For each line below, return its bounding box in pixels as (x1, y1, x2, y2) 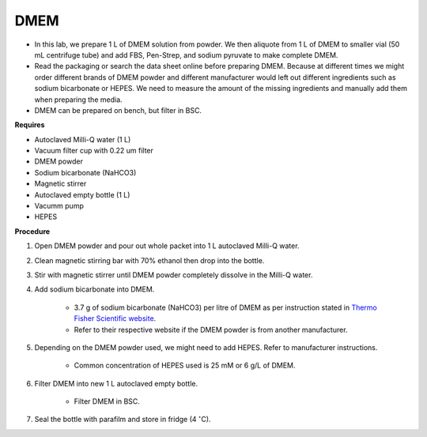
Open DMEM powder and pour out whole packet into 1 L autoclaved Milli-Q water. (34, 241, 300, 251)
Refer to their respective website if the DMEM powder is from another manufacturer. (74, 325, 348, 334)
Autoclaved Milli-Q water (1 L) (34, 134, 131, 144)
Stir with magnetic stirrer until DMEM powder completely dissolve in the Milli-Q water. (34, 269, 313, 280)
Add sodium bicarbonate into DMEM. (34, 284, 155, 294)
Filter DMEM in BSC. (74, 397, 140, 406)
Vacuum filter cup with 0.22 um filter (34, 146, 154, 156)
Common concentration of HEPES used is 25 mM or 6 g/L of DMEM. (74, 360, 296, 371)
